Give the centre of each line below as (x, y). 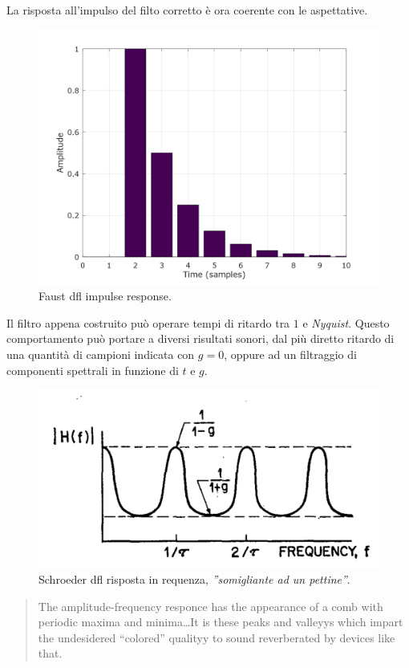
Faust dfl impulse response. (105, 296)
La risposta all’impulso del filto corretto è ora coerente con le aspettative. (187, 10)
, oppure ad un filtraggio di (290, 354)
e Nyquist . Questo (346, 322)
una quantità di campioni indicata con (101, 354)
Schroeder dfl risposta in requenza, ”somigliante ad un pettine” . (194, 579)
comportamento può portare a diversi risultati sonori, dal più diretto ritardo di (200, 338)
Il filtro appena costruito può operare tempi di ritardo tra (148, 322)
